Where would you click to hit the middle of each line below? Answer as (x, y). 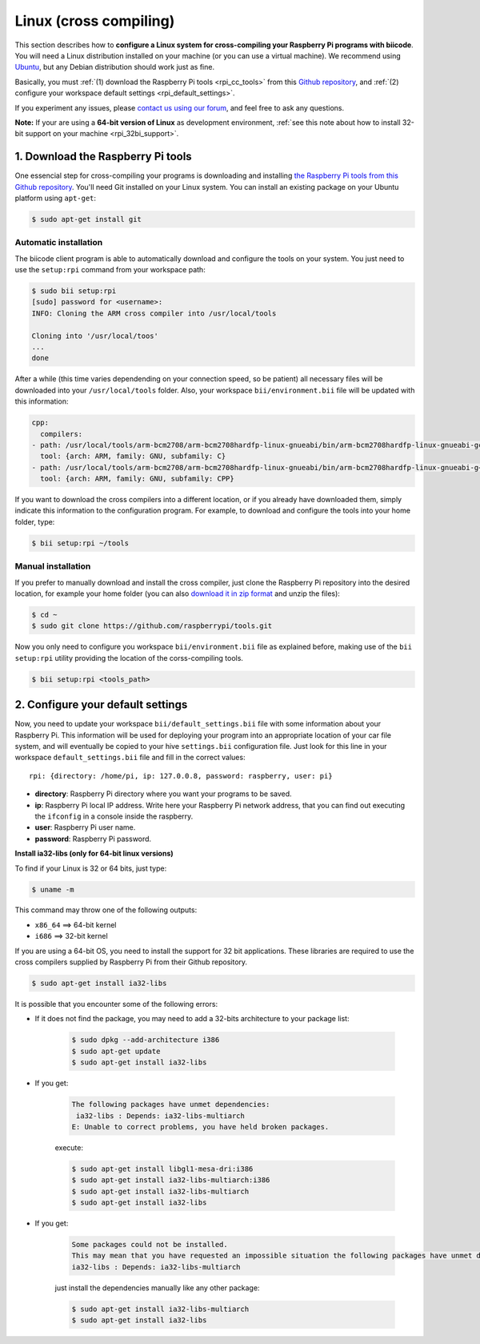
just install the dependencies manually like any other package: (157, 1288)
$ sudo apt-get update (116, 1051)
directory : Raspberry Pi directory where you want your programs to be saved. (163, 794)
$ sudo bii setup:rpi (74, 291)
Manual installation (53, 566)
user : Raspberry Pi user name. (85, 827)
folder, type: (35, 521)
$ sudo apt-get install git (86, 219)
